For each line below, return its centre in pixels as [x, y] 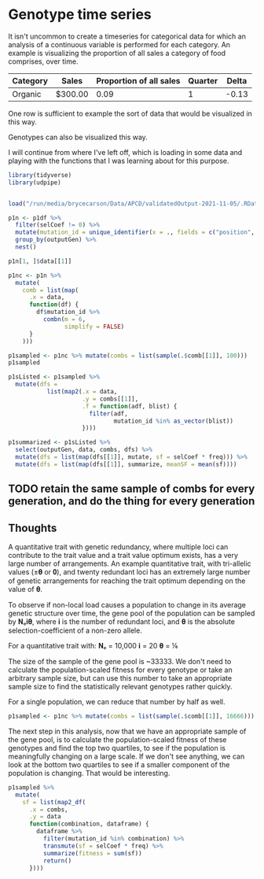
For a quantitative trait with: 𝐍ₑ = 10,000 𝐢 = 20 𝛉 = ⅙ [93, 646]
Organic [27, 94]
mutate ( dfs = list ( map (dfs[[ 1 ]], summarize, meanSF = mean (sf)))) [126, 464]
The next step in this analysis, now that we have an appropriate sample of [127, 731]
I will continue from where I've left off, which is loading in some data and [125, 152]
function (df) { [54, 305]
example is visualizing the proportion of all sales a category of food [117, 53]
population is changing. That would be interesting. [89, 773]
